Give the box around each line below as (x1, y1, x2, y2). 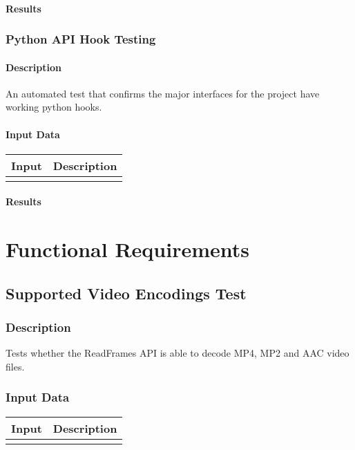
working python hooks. (6, 100, 102, 114)
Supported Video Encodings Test (6, 282, 247, 303)
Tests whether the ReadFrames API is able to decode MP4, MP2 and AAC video (6, 346, 349, 360)
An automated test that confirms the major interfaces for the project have (6, 86, 320, 100)
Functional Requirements (6, 235, 249, 263)
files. (6, 359, 25, 373)
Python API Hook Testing (6, 30, 156, 48)
